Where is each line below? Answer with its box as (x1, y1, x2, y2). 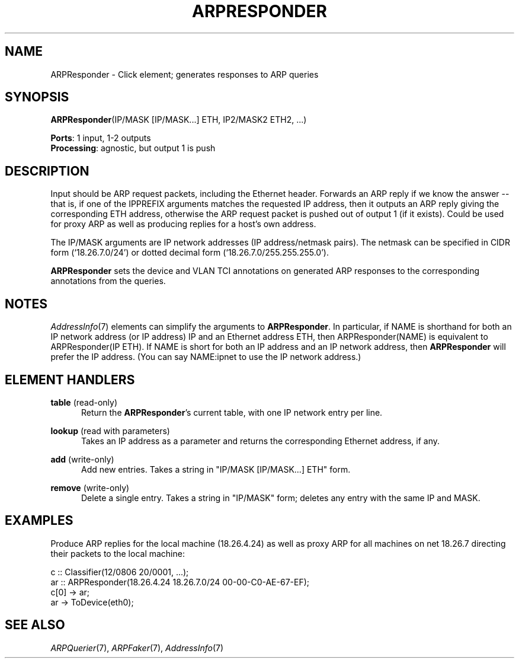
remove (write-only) (50, 482, 130, 493)
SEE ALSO (5, 617, 65, 633)
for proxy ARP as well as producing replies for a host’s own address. (50, 219, 316, 230)
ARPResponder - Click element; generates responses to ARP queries (50, 69, 319, 79)
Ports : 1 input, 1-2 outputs (50, 133, 151, 144)
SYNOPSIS (5, 90, 69, 105)
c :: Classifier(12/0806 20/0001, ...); (50, 566, 189, 577)
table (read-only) (50, 397, 118, 407)
